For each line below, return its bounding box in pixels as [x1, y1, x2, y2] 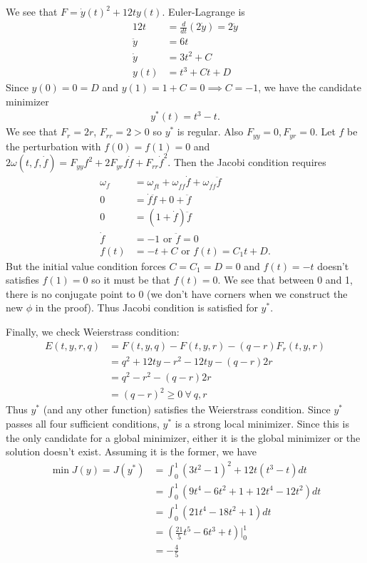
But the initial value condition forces [6, 258, 166, 273]
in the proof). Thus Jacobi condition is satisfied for [35, 300, 258, 315]
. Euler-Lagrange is [162, 4, 245, 19]
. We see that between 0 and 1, [217, 272, 353, 287]
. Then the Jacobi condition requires [167, 155, 326, 170]
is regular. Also [177, 124, 244, 139]
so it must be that [91, 272, 170, 287]
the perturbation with [6, 138, 101, 153]
